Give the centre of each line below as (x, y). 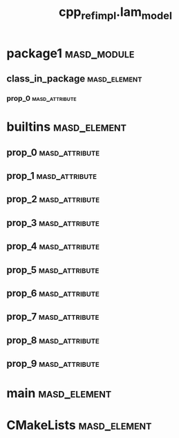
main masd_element (59, 393)
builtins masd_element (67, 127)
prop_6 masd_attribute (53, 293)
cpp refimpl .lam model (115, 13)
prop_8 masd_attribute (53, 340)
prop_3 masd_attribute (53, 223)
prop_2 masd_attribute (53, 199)
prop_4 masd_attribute (53, 246)
